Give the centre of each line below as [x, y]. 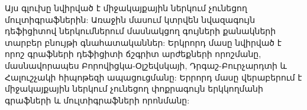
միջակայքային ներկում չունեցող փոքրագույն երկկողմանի [134, 89]
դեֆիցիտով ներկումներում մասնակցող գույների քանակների [140, 31]
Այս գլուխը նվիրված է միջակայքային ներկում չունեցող [126, 8]
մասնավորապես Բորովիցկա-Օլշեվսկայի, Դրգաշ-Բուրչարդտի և [146, 65]
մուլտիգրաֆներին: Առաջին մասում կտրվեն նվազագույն [130, 19]
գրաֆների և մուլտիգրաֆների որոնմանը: [97, 100]
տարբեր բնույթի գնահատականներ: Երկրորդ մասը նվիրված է [143, 42]
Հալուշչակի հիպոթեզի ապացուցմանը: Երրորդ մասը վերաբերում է [153, 77]
